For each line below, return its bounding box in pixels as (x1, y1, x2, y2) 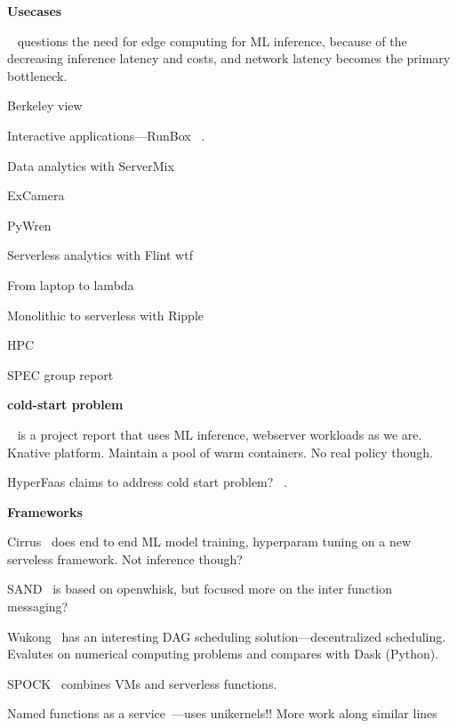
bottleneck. (7, 66, 68, 85)
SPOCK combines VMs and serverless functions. (7, 674, 277, 692)
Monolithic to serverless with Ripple (7, 305, 204, 324)
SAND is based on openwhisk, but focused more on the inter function (7, 579, 393, 598)
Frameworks (7, 502, 83, 521)
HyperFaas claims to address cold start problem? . (7, 473, 287, 491)
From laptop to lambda (7, 275, 134, 294)
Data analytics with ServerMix (7, 156, 174, 174)
